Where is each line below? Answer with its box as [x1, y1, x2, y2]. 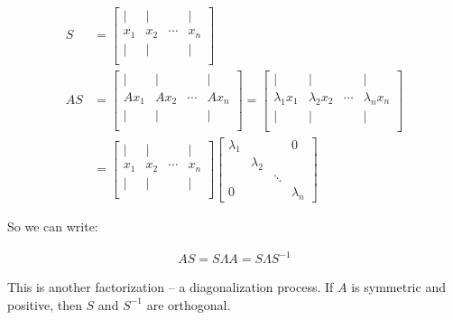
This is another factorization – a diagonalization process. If [7, 278, 334, 296]
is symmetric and [351, 278, 446, 296]
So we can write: [7, 217, 98, 236]
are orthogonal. [146, 295, 231, 314]
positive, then [7, 295, 82, 314]
